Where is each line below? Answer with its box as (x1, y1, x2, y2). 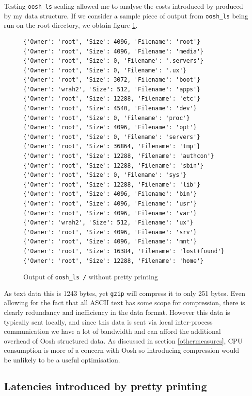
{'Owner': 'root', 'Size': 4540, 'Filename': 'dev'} (23, 105, 197, 112)
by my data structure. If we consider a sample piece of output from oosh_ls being (4, 10, 248, 20)
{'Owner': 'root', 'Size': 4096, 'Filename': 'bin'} (23, 190, 197, 198)
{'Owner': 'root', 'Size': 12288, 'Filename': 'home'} (23, 257, 204, 264)
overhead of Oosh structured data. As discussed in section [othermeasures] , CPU (4, 335, 243, 345)
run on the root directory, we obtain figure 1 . (4, 20, 138, 30)
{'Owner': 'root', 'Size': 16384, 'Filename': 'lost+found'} (23, 247, 225, 255)
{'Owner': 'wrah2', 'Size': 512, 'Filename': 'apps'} (23, 86, 201, 93)
